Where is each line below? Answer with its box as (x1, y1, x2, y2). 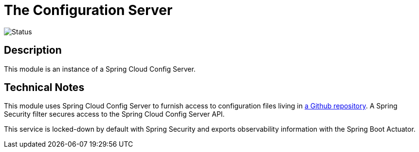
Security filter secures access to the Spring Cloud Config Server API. (4, 110, 225, 119)
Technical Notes (4, 81, 85, 94)
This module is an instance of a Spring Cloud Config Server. (4, 64, 196, 73)
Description (4, 44, 62, 57)
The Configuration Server (4, 2, 173, 18)
